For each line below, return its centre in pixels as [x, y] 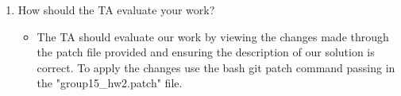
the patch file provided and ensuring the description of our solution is [206, 52]
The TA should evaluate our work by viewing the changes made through [213, 36]
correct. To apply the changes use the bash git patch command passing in [216, 67]
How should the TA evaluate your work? [116, 10]
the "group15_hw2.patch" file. [110, 83]
